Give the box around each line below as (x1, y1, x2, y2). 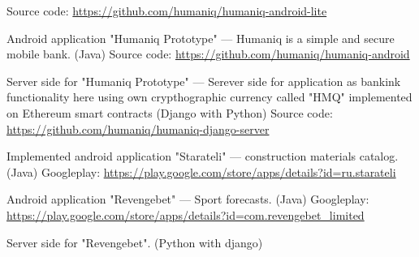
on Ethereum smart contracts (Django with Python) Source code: (6, 104, 333, 121)
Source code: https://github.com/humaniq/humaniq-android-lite (6, 2, 327, 19)
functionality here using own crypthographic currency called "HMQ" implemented (6, 88, 413, 105)
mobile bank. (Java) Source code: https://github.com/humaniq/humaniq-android (6, 45, 410, 62)
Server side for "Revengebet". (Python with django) (6, 233, 263, 251)
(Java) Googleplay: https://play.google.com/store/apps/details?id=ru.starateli (6, 163, 396, 180)
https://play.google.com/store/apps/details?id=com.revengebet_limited (6, 206, 365, 223)
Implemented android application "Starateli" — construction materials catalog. (6, 148, 399, 165)
